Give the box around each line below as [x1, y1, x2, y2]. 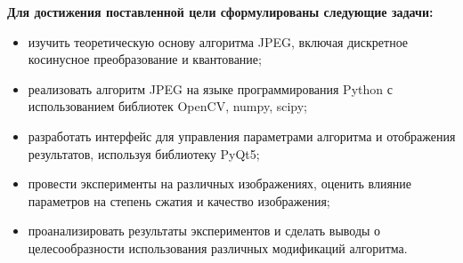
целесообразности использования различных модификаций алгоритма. [28, 238, 408, 257]
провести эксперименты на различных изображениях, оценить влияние [28, 174, 412, 193]
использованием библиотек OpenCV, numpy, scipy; [28, 97, 308, 116]
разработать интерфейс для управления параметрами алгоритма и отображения [28, 126, 456, 145]
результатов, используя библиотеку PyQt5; [28, 144, 260, 163]
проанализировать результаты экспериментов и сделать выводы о [28, 221, 381, 240]
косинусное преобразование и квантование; [28, 50, 262, 68]
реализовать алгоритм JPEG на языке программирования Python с [28, 79, 393, 98]
